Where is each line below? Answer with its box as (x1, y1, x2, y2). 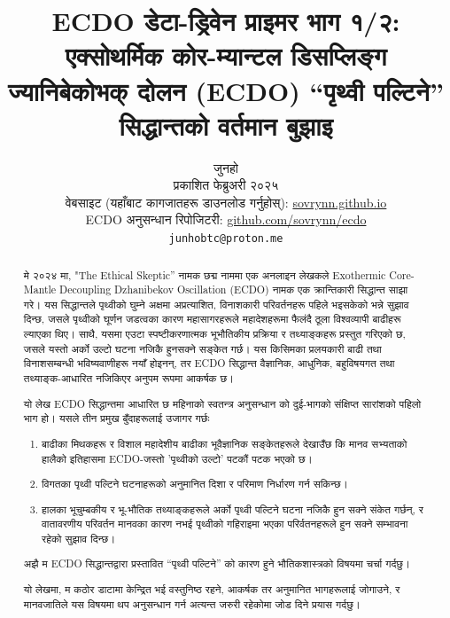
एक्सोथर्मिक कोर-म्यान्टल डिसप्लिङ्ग (65, 37, 387, 74)
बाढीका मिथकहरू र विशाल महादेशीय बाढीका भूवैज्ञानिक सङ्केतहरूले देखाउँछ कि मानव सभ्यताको (42, 435, 407, 450)
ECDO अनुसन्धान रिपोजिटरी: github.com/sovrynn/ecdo (85, 210, 367, 229)
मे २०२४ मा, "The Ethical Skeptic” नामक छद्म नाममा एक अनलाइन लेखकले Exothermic (23, 267, 386, 282)
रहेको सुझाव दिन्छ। (42, 530, 116, 545)
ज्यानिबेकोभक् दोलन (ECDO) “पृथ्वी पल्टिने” (8, 72, 444, 108)
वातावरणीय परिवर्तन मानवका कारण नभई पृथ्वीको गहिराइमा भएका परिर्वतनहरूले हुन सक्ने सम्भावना (42, 516, 408, 531)
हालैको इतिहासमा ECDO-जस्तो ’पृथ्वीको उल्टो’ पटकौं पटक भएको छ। (42, 450, 313, 465)
